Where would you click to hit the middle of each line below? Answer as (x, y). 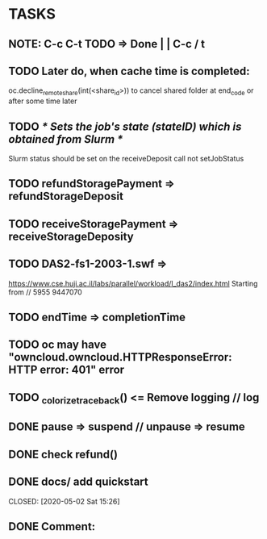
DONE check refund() (63, 454)
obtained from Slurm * (66, 139)
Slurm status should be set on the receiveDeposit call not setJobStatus (126, 159)
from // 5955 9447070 (45, 292)
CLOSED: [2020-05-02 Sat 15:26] (64, 501)
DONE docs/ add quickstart (79, 482)
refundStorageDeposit (66, 196)
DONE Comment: (52, 526)
